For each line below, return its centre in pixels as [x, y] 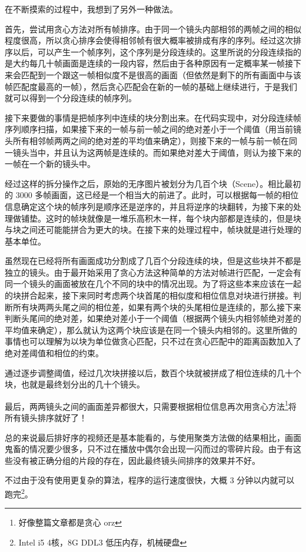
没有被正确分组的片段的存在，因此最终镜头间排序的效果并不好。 [136, 460]
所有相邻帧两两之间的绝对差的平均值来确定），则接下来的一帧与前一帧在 [151, 140]
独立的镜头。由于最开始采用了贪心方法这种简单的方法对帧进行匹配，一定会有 [153, 272]
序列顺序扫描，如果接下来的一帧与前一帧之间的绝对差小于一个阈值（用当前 [149, 129]
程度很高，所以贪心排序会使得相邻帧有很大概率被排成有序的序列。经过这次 [149, 40]
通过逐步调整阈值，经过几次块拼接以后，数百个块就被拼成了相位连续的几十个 [153, 372]
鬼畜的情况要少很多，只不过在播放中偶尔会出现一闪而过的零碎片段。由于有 [149, 449]
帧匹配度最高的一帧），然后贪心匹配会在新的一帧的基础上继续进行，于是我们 [151, 86]
